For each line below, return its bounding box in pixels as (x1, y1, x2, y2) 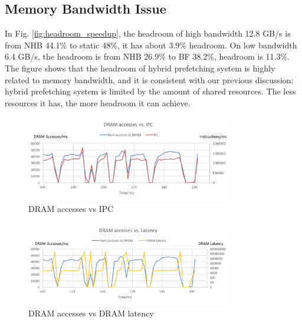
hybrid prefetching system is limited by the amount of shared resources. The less (5, 85, 296, 97)
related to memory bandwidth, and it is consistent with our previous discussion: (5, 73, 294, 86)
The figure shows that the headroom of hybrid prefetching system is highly (5, 61, 275, 74)
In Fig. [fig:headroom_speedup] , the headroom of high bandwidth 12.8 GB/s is (5, 27, 291, 40)
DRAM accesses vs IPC (28, 203, 114, 215)
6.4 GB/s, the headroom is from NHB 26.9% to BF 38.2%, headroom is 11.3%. (5, 50, 290, 63)
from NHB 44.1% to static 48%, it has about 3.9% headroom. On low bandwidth (5, 38, 297, 51)
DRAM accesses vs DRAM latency (28, 307, 154, 319)
